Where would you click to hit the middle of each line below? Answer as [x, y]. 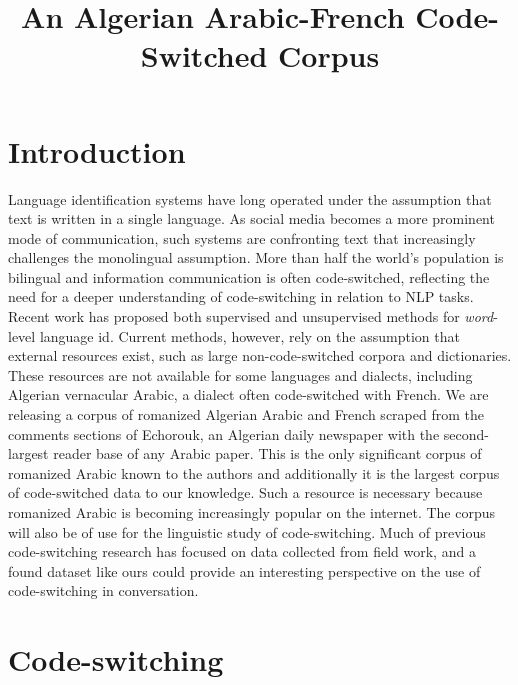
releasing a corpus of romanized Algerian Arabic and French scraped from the [246, 414]
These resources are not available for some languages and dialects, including [240, 374]
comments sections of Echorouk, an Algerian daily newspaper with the [224, 433]
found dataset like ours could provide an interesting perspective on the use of [244, 570]
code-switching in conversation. [103, 590]
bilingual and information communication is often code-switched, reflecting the [249, 276]
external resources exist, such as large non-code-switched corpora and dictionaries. [260, 355]
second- [466, 433]
